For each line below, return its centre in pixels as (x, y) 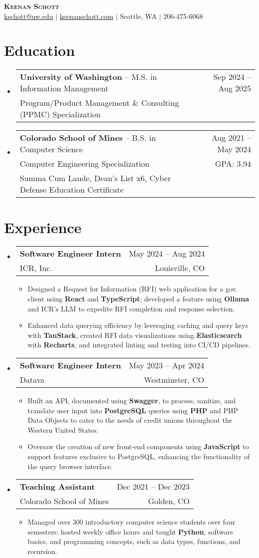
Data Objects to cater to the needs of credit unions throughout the (130, 420)
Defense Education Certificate (72, 190)
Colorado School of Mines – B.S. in (88, 138)
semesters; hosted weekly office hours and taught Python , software (130, 531)
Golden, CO (169, 501)
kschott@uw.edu (29, 16)
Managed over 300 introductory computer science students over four (131, 522)
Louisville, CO (180, 268)
